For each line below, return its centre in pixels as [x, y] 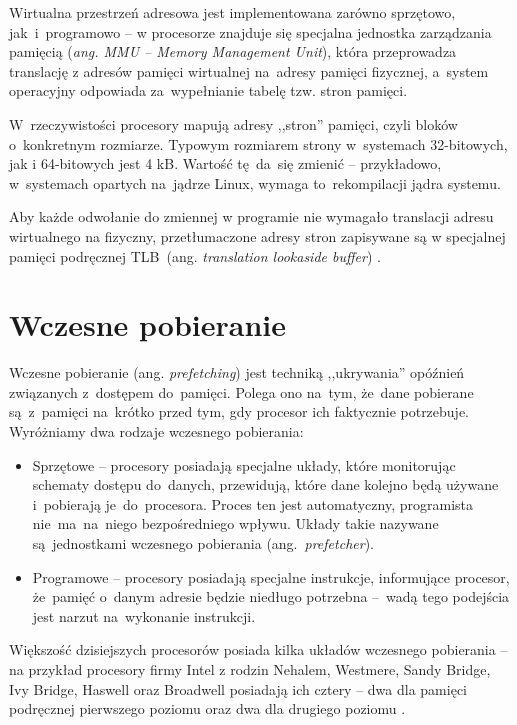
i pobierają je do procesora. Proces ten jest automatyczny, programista [252, 503]
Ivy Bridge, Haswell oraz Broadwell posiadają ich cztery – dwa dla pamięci [238, 688]
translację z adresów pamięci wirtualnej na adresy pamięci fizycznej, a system [249, 70]
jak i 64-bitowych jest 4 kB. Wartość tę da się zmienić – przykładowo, [225, 163]
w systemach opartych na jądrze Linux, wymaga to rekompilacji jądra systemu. [255, 182]
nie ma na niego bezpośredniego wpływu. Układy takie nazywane [235, 523]
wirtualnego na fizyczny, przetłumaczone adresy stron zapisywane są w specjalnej [257, 235]
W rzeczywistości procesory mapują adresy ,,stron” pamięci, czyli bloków [233, 123]
